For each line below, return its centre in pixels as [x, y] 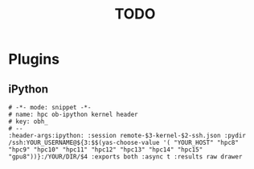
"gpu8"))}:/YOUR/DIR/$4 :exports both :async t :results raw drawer [125, 157]
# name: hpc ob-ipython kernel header [73, 114]
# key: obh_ [28, 122]
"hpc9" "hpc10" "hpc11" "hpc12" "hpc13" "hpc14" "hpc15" [106, 150]
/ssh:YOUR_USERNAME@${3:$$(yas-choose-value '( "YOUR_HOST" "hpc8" [124, 142]
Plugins [34, 59]
